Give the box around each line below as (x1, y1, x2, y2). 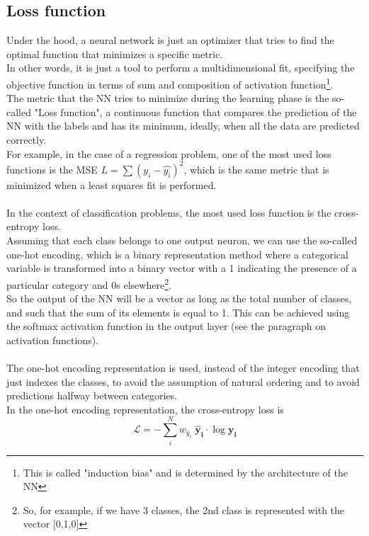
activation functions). (6, 332, 98, 347)
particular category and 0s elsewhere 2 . (6, 275, 171, 292)
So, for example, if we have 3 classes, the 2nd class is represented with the (23, 502, 345, 517)
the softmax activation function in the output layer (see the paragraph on (6, 319, 327, 333)
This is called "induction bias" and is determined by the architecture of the (23, 464, 348, 479)
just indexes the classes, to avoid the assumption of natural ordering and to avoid (6, 374, 360, 389)
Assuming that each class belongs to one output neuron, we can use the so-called (6, 233, 358, 248)
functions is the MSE (6, 161, 98, 176)
